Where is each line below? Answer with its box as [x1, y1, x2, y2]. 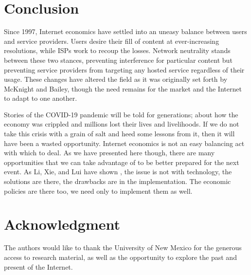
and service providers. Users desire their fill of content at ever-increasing [4, 36, 219, 46]
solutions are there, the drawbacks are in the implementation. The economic [4, 176, 231, 186]
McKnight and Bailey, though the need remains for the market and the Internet [4, 83, 242, 93]
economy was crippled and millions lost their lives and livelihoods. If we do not [4, 119, 239, 129]
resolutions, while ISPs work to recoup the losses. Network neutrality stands [4, 45, 231, 55]
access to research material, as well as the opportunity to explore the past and [4, 252, 237, 262]
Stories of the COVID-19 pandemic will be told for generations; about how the [4, 109, 238, 119]
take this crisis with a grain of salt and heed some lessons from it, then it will [4, 128, 235, 139]
